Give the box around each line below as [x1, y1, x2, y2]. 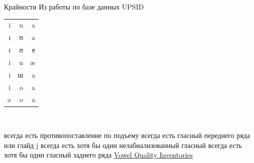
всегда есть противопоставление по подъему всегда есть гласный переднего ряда [4, 130, 250, 140]
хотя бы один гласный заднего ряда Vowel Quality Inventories [4, 149, 193, 160]
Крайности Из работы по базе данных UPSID [4, 1, 144, 11]
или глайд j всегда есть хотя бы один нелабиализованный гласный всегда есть [4, 139, 242, 150]
